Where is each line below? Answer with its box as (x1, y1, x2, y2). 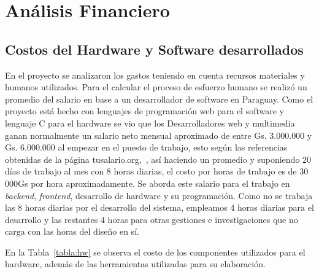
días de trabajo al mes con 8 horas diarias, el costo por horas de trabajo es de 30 (5, 165, 309, 178)
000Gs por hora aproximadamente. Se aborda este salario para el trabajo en (5, 176, 290, 189)
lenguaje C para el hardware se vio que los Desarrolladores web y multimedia (5, 116, 295, 129)
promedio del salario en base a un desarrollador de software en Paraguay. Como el (5, 92, 313, 105)
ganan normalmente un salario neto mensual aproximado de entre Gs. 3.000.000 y (5, 128, 312, 141)
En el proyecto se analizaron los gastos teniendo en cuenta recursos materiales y (5, 68, 305, 81)
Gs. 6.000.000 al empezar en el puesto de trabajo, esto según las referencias (5, 141, 288, 154)
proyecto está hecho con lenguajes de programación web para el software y (5, 104, 284, 117)
